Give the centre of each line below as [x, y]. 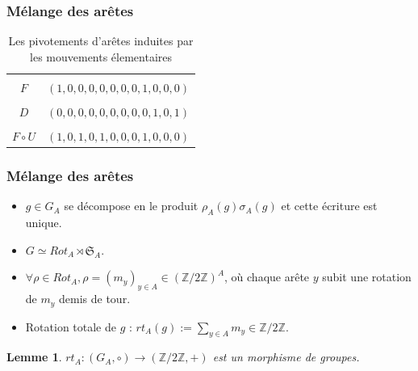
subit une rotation [367, 277]
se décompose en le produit [131, 206]
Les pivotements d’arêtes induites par [101, 41]
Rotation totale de [71, 326]
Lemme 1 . [34, 357]
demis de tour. [95, 299]
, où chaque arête [267, 277]
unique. [44, 223]
